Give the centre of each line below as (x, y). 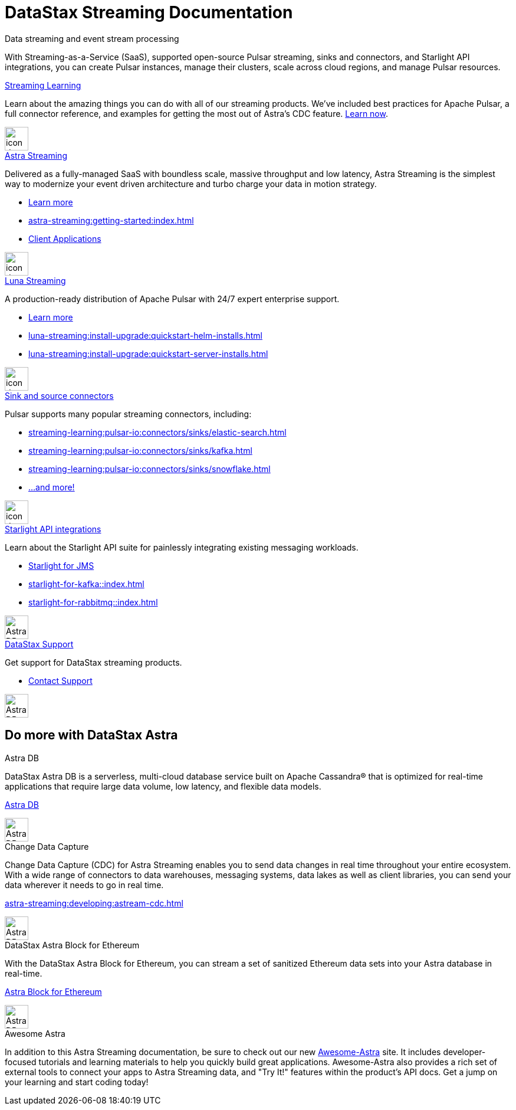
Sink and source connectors (59, 395)
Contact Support (60, 680)
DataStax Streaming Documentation (149, 12)
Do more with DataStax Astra (91, 735)
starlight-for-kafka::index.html (86, 584)
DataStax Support (39, 644)
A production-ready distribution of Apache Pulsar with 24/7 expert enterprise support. (172, 299)
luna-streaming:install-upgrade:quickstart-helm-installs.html (145, 335)
